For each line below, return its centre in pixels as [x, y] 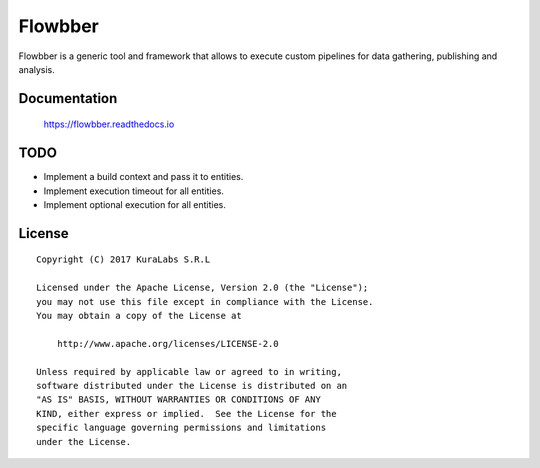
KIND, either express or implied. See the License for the [186, 413]
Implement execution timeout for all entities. [134, 191]
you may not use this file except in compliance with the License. [205, 301]
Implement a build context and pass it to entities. [143, 177]
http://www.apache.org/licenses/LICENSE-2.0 [167, 343]
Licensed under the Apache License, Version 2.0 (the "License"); [202, 288]
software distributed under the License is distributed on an [192, 385]
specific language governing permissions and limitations [181, 428]
